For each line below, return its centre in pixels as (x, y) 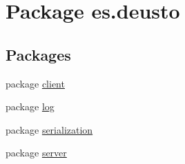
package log (30, 106)
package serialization (49, 129)
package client (35, 83)
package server (36, 153)
